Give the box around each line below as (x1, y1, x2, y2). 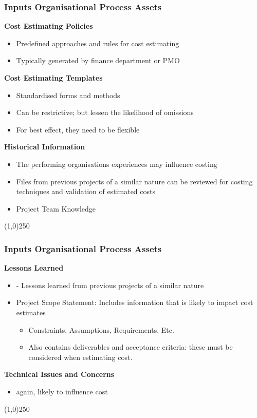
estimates (16, 307, 46, 317)
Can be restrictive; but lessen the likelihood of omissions (16, 107, 194, 118)
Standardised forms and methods (16, 89, 120, 100)
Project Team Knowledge (16, 203, 96, 214)
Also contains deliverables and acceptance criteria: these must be (28, 341, 233, 352)
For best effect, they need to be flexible (16, 124, 140, 135)
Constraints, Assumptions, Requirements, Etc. (28, 324, 174, 335)
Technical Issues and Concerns (4, 369, 115, 379)
